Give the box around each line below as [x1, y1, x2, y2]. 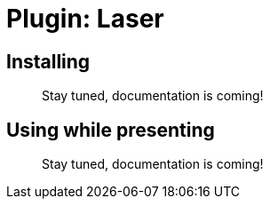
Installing [6, 50, 91, 73]
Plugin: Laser [6, 4, 164, 34]
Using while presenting [6, 118, 215, 141]
